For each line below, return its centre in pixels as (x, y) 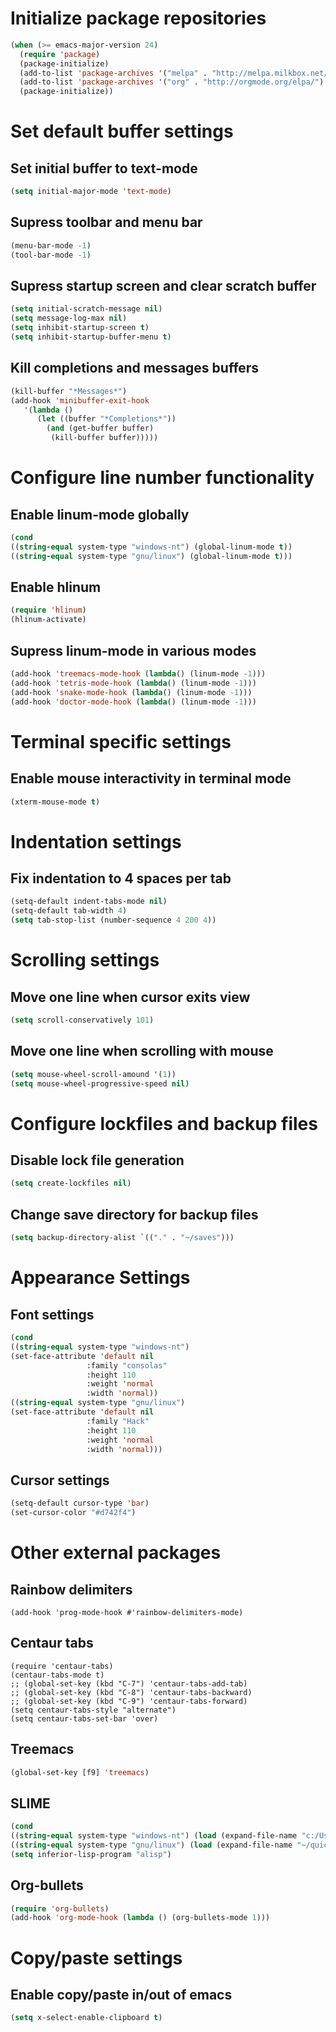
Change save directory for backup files (134, 1214)
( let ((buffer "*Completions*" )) (106, 419)
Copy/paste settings (96, 1958)
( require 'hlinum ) (48, 610)
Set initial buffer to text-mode (104, 168)
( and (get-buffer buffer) (100, 428)
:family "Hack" (118, 1421)
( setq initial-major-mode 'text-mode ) (91, 192)
